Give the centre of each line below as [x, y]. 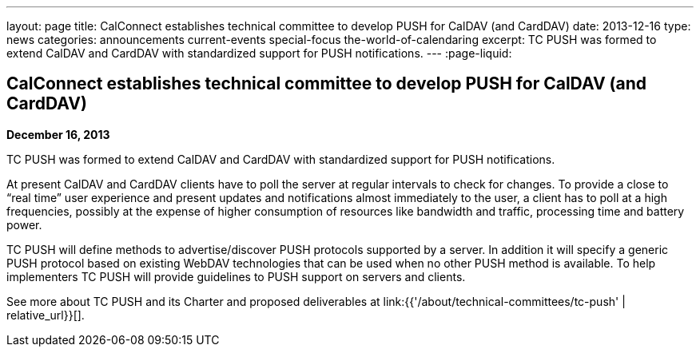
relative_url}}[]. [46, 315]
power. [24, 224]
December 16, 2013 [58, 134]
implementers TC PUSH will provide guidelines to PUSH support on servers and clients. [236, 276]
